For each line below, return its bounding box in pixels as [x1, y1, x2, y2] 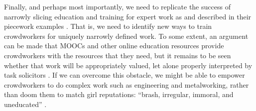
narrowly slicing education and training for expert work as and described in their [4, 11, 252, 21]
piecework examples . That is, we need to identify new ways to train [4, 21, 212, 31]
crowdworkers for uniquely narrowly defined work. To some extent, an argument [4, 30, 249, 41]
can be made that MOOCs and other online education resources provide [4, 40, 224, 51]
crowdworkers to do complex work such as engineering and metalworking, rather [4, 79, 249, 90]
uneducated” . [4, 99, 47, 109]
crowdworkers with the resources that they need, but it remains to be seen [4, 50, 231, 60]
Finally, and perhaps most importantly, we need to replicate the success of [4, 1, 231, 11]
